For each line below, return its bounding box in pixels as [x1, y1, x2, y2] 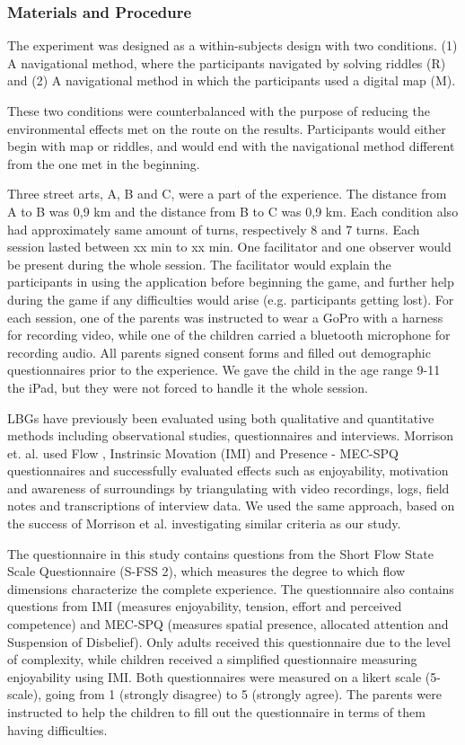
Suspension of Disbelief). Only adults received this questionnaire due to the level [7, 632, 451, 651]
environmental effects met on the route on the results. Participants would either [7, 119, 446, 137]
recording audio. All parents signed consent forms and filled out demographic [7, 342, 431, 361]
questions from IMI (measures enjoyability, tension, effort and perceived [7, 597, 402, 616]
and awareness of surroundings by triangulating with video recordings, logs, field [7, 478, 450, 497]
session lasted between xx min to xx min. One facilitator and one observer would [7, 237, 452, 256]
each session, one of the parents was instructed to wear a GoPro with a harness [7, 307, 443, 326]
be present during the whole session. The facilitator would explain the [7, 254, 391, 273]
